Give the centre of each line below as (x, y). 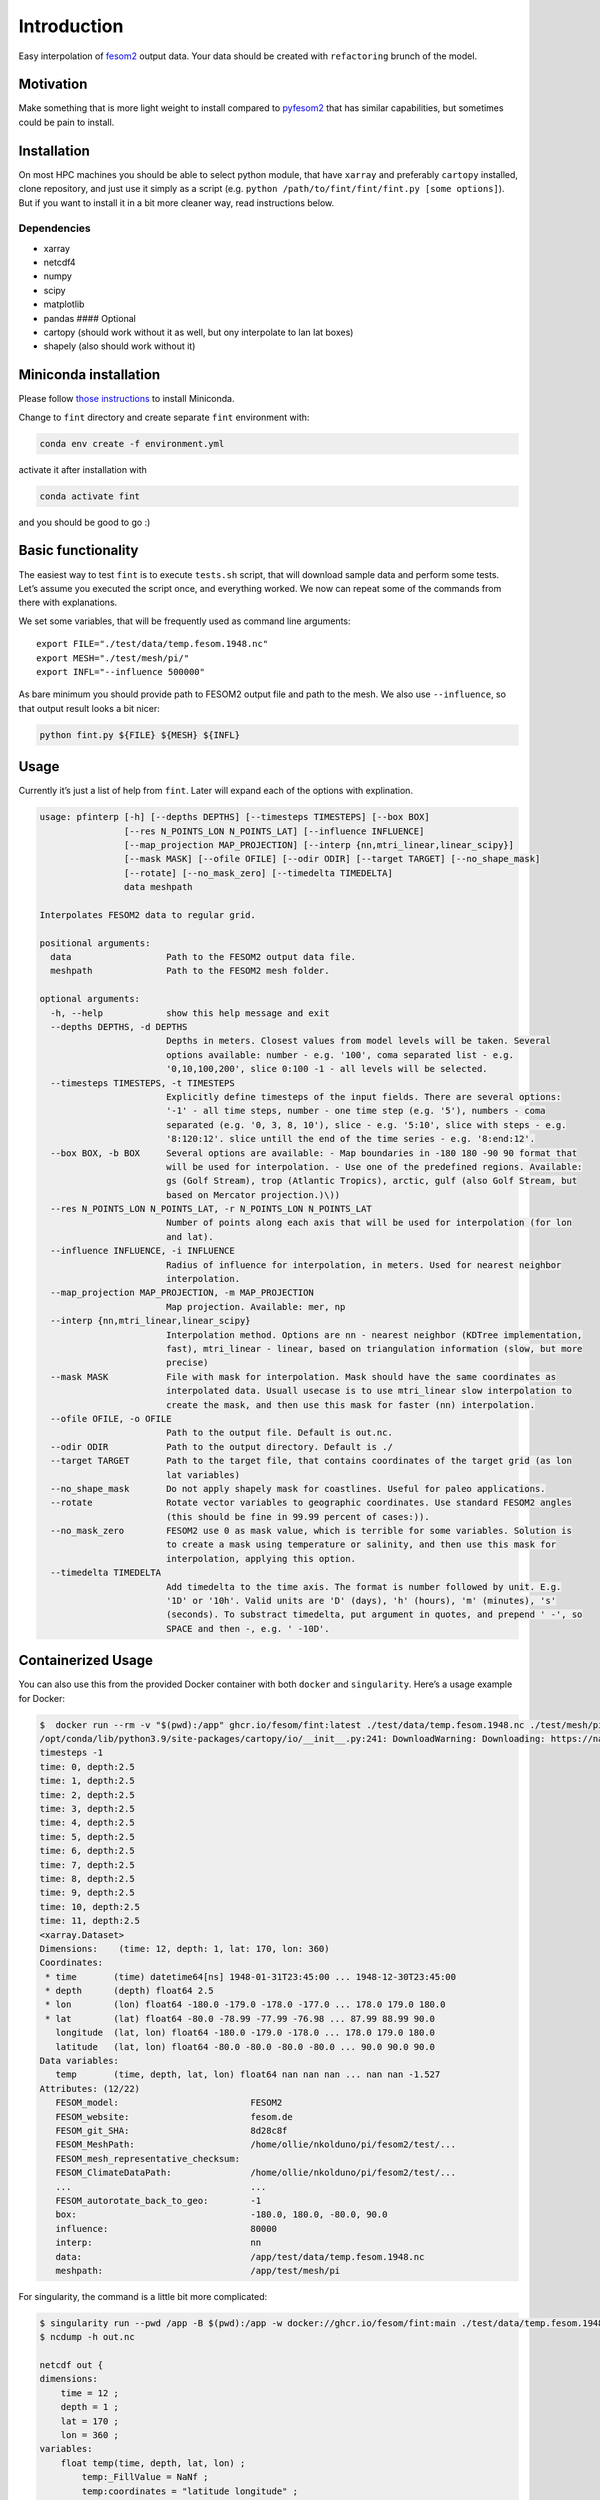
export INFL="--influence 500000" (120, 671)
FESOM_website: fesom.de (174, 2116)
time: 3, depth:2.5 (87, 1809)
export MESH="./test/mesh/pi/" (113, 658)
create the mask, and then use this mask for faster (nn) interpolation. (350, 1404)
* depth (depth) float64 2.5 (129, 1991)
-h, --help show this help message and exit (190, 1013)
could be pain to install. (66, 122)
